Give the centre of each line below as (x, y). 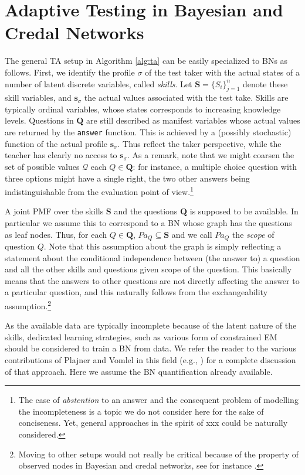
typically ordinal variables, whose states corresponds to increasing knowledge (143, 109)
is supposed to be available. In (244, 211)
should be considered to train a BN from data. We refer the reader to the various (150, 348)
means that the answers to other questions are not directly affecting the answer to (152, 280)
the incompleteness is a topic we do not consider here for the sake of (141, 411)
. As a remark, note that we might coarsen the (211, 155)
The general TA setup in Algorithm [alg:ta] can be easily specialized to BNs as (146, 61)
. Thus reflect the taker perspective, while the (199, 143)
